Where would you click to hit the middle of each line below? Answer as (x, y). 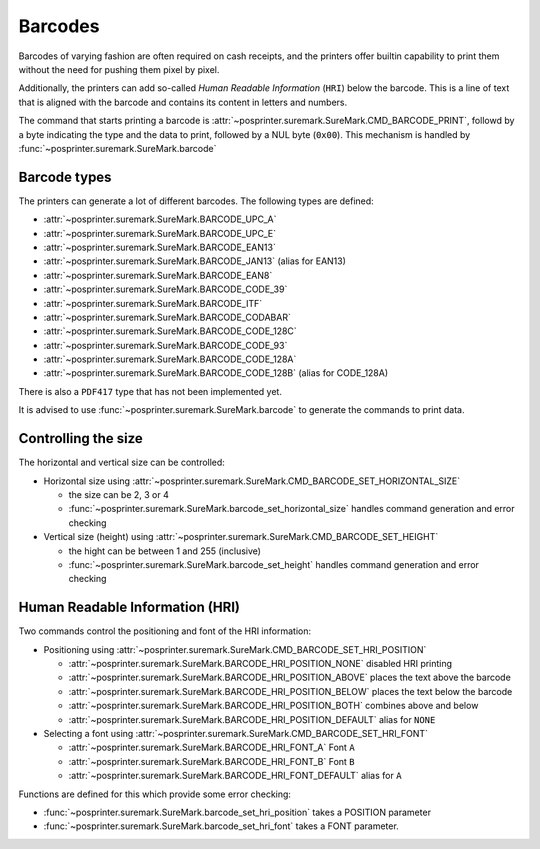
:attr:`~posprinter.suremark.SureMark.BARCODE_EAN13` (160, 247)
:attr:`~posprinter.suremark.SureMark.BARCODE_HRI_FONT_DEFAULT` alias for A (235, 776)
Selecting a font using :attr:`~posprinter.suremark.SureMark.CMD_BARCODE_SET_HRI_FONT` (236, 733)
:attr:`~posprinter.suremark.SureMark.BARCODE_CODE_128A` (170, 359)
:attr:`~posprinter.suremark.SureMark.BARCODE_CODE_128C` (170, 331)
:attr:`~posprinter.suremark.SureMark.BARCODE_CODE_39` (165, 289)
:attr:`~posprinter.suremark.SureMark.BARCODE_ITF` (153, 303)
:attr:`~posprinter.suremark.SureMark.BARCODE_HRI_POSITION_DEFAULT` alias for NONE (252, 719)
